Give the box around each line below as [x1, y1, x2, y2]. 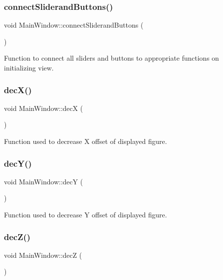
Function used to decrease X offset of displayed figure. [4, 136, 167, 146]
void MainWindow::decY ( [4, 176, 83, 186]
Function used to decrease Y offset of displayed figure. [4, 210, 167, 219]
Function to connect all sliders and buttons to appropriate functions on [4, 53, 219, 63]
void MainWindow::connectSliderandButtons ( [4, 20, 144, 30]
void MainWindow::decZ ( [4, 249, 82, 260]
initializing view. [4, 63, 54, 72]
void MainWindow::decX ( [4, 103, 83, 113]
